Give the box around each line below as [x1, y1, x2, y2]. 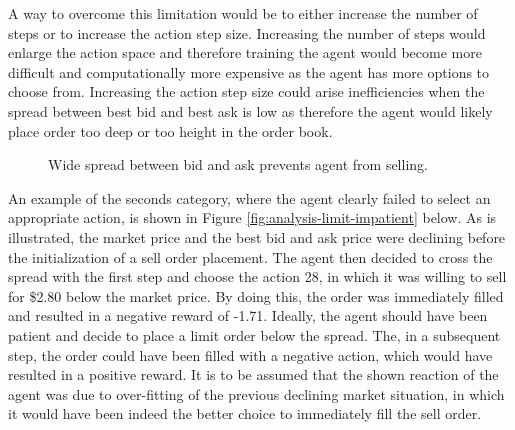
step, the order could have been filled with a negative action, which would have [8, 344, 493, 365]
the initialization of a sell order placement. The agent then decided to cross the [8, 246, 493, 267]
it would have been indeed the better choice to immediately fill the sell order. [8, 403, 482, 424]
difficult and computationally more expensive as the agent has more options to [8, 61, 490, 82]
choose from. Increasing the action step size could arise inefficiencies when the [8, 81, 485, 102]
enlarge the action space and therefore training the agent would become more [8, 42, 482, 63]
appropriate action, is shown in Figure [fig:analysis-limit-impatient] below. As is [8, 207, 497, 228]
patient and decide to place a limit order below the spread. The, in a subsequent [8, 324, 501, 345]
